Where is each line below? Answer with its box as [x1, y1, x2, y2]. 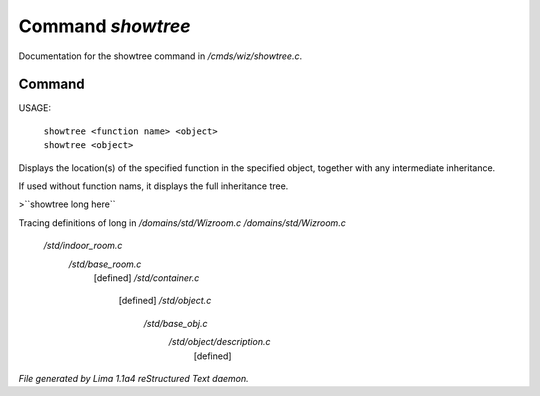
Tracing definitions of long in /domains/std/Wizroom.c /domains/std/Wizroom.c [18, 216, 347, 229]
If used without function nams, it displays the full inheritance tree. [18, 180, 289, 192]
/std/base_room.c [68, 258, 142, 270]
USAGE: [18, 102, 52, 114]
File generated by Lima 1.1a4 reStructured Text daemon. [18, 372, 249, 384]
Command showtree [18, 15, 191, 37]
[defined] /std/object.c [118, 295, 212, 307]
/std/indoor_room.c [43, 240, 123, 252]
